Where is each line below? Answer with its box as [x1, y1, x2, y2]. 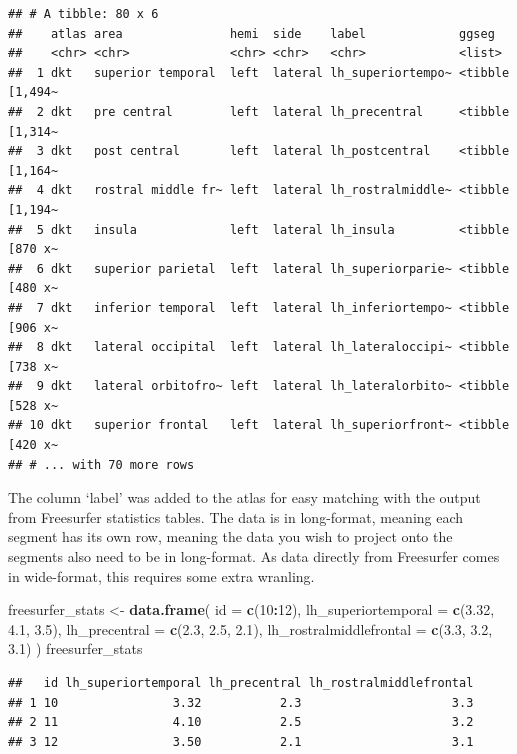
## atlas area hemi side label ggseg [8, 26, 495, 41]
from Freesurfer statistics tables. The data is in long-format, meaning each [8, 506, 464, 527]
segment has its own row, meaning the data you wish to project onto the [8, 526, 453, 547]
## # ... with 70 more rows [8, 457, 195, 472]
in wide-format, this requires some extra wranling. [8, 565, 315, 586]
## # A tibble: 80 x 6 [8, 7, 159, 21]
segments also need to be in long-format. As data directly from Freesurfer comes [8, 546, 500, 567]
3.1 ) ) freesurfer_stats [8, 638, 143, 659]
